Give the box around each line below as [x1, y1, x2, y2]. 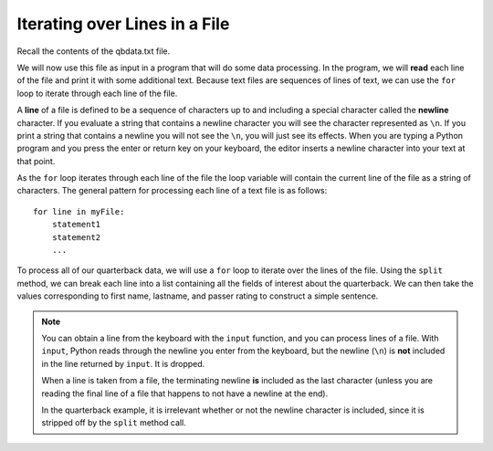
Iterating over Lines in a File [16, 14, 230, 34]
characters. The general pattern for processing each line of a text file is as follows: [16, 185, 328, 196]
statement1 [51, 219, 101, 230]
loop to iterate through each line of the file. [16, 88, 178, 99]
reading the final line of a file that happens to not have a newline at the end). [41, 388, 329, 399]
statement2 [51, 232, 101, 242]
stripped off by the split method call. [41, 417, 186, 428]
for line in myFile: [33, 206, 125, 216]
